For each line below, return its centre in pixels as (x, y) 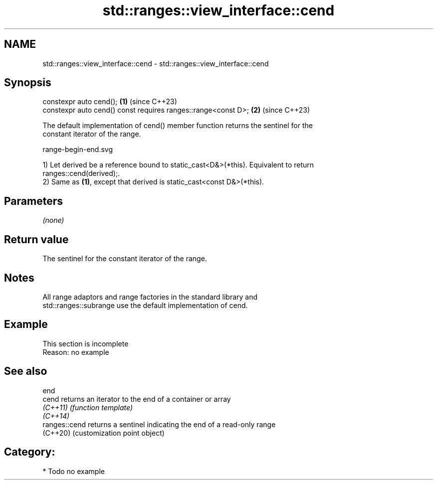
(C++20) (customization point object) (104, 433)
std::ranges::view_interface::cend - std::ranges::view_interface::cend (156, 63)
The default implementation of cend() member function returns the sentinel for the (178, 126)
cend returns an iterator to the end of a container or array (137, 399)
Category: (30, 452)
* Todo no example (74, 471)
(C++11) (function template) (88, 407)
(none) (53, 220)
